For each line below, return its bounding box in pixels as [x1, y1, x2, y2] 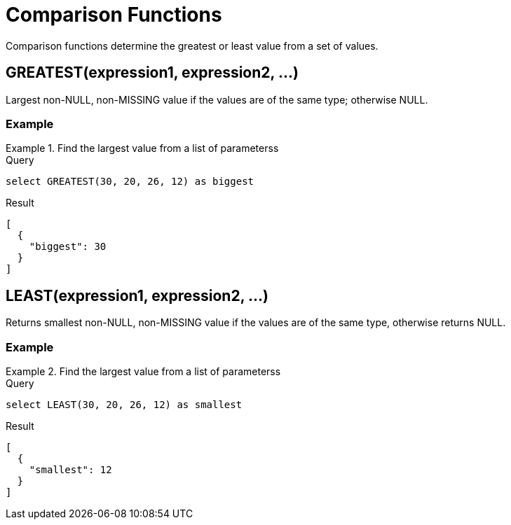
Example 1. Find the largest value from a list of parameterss [6, 142, 279, 155]
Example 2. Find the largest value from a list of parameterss [6, 365, 281, 377]
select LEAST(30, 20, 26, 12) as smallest [6, 398, 243, 410]
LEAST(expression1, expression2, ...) [6, 286, 268, 304]
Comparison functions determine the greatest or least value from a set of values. [6, 39, 379, 52]
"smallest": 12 [29, 463, 112, 475]
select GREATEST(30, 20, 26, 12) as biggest [6, 176, 254, 188]
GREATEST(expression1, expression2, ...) [6, 64, 299, 82]
